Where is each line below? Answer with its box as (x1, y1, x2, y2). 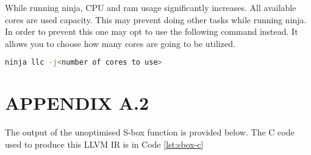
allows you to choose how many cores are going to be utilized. (5, 37, 235, 49)
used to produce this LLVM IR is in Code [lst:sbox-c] (5, 137, 204, 150)
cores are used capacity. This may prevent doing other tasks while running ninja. (5, 13, 307, 26)
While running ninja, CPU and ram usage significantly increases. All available (5, 1, 296, 13)
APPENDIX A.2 (5, 90, 149, 115)
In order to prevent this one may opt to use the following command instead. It (5, 25, 298, 38)
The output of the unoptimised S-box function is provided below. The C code (5, 126, 295, 139)
